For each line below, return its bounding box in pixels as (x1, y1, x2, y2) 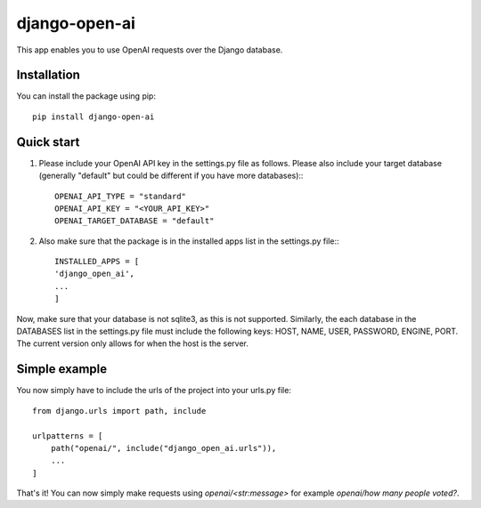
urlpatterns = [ (32, 431, 103, 440)
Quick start (16, 134, 80, 149)
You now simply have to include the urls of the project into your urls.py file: (16, 385, 291, 396)
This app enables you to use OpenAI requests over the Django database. (16, 44, 283, 55)
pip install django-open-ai (32, 111, 155, 122)
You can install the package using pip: (16, 91, 156, 101)
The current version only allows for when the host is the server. (16, 338, 249, 349)
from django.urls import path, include (32, 406, 207, 415)
